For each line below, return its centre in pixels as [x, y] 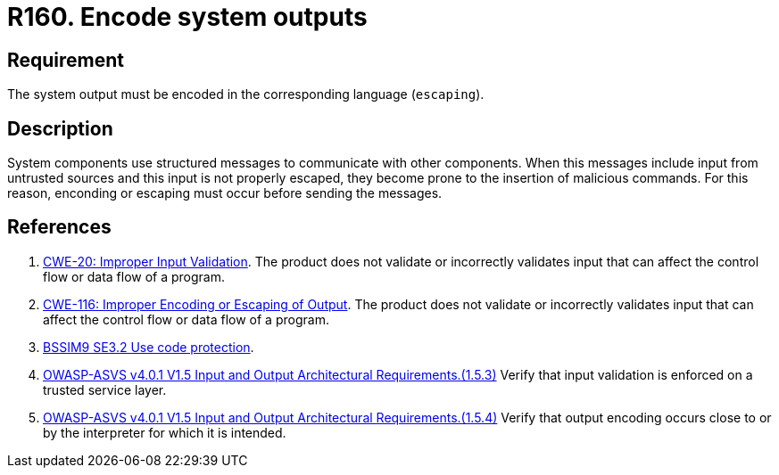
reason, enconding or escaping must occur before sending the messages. [225, 193]
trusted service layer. [105, 389]
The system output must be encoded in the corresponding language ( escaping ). [246, 94]
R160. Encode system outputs [187, 17]
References [59, 227]
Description [60, 128]
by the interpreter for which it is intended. [165, 432]
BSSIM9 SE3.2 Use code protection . [149, 347]
